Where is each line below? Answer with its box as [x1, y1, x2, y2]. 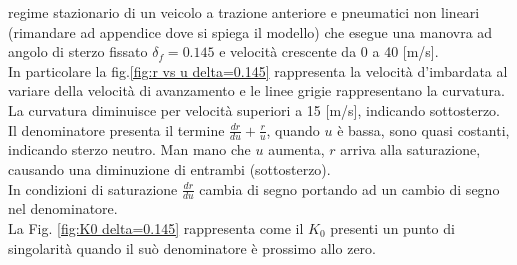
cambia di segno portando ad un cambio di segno [199, 178, 500, 199]
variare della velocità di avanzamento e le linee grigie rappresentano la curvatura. [8, 80, 505, 101]
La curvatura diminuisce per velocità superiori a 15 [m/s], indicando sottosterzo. [8, 99, 500, 120]
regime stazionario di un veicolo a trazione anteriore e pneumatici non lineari [8, 2, 480, 22]
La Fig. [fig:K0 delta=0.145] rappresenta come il [8, 218, 304, 238]
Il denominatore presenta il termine [8, 119, 225, 140]
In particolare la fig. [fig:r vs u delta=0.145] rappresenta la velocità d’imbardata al [8, 60, 508, 81]
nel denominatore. [8, 198, 118, 219]
